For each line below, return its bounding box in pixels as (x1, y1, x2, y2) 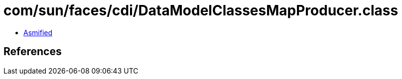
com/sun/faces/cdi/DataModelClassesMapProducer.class (3, 2, 399, 19)
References (3, 45, 62, 58)
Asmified (23, 28, 53, 37)
